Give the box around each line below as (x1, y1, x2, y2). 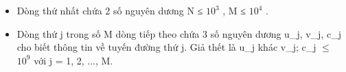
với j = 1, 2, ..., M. (34, 53, 113, 67)
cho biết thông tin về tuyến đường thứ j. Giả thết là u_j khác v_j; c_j (16, 40, 316, 54)
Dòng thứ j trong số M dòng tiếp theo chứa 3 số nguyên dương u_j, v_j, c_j (16, 26, 341, 40)
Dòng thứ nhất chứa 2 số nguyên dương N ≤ (16, 3, 203, 17)
